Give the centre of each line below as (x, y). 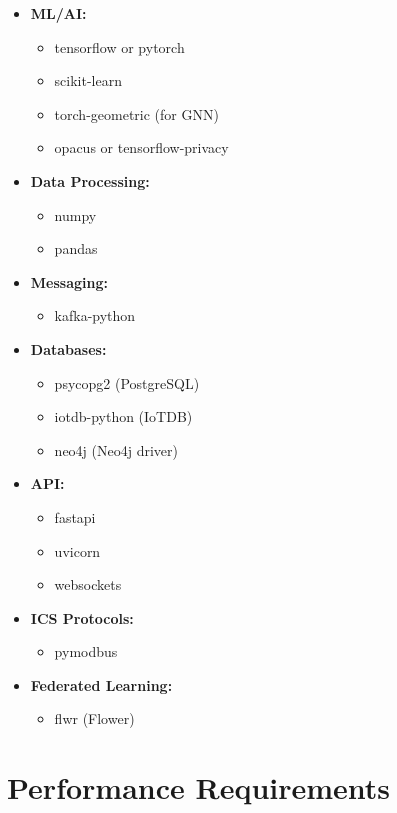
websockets (88, 584)
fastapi (75, 516)
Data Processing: (90, 180)
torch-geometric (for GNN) (136, 113)
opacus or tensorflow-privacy (141, 147)
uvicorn (77, 550)
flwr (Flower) (94, 718)
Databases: (68, 348)
